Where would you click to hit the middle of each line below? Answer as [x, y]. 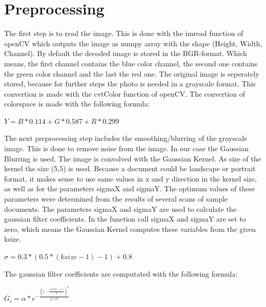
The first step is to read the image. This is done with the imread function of [124, 33]
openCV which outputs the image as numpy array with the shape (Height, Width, [133, 43]
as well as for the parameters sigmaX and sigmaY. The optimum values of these [130, 188]
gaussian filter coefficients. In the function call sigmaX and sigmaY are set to [125, 219]
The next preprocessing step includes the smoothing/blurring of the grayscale [126, 138]
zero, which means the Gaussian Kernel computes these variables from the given [130, 229]
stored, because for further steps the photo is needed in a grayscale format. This [130, 84]
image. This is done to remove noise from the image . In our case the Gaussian [126, 148]
